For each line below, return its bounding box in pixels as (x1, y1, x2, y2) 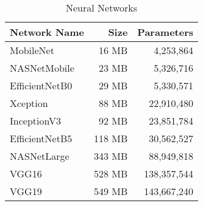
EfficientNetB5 (10, 131, 73, 145)
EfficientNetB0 (10, 78, 73, 92)
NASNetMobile (10, 61, 74, 75)
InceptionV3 (10, 114, 62, 128)
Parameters (137, 25, 194, 39)
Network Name (10, 25, 84, 39)
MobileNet (10, 43, 54, 57)
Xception (10, 96, 48, 110)
